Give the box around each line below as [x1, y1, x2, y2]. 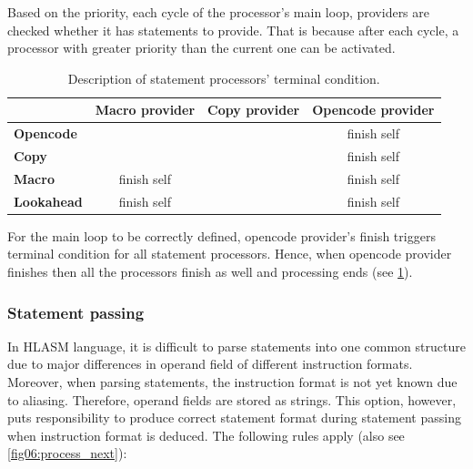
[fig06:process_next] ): [7, 444, 127, 463]
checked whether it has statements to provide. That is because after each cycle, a [7, 20, 459, 39]
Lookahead [14, 191, 83, 210]
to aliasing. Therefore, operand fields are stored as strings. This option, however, [7, 390, 457, 409]
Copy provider [207, 100, 300, 119]
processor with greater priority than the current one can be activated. [7, 38, 396, 57]
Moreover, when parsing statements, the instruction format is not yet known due [7, 372, 458, 392]
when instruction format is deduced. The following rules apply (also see [7, 425, 405, 444]
